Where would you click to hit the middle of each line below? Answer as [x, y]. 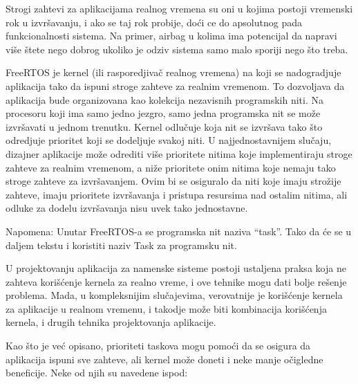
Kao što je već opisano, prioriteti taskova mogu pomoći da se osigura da [158, 346]
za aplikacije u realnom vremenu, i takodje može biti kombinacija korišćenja [166, 308]
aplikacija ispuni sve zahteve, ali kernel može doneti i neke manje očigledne [164, 359]
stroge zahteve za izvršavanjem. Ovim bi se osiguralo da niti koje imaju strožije [173, 181]
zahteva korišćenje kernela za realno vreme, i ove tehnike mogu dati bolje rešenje [176, 281]
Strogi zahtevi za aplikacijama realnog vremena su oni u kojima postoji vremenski [179, 8]
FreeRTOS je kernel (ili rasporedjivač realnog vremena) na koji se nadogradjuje [173, 72]
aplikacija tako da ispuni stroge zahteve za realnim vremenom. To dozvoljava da [175, 85]
